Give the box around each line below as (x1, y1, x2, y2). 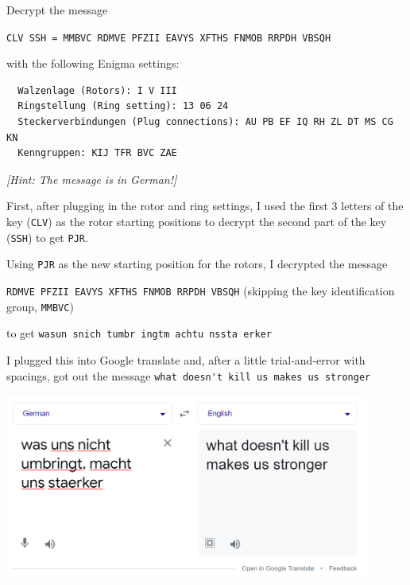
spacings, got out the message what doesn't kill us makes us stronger (6, 367, 371, 384)
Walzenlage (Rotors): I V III (17, 84, 177, 96)
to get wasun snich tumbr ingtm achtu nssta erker (6, 325, 272, 341)
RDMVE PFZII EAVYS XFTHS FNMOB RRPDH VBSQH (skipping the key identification (6, 282, 395, 298)
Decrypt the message (6, 2, 108, 18)
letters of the (341, 197, 404, 214)
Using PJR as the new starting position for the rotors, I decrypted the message (6, 255, 388, 272)
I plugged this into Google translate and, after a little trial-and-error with (6, 351, 366, 368)
